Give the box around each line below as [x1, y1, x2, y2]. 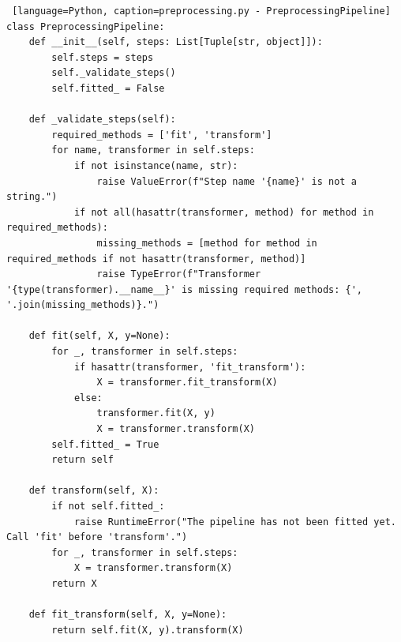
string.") [6, 191, 58, 203]
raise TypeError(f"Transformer [96, 268, 261, 280]
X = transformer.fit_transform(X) [96, 377, 278, 389]
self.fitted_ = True [51, 438, 159, 450]
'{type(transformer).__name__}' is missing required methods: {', [6, 283, 363, 295]
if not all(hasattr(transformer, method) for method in [73, 206, 374, 218]
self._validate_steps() [51, 67, 176, 79]
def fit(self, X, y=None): [28, 330, 171, 342]
